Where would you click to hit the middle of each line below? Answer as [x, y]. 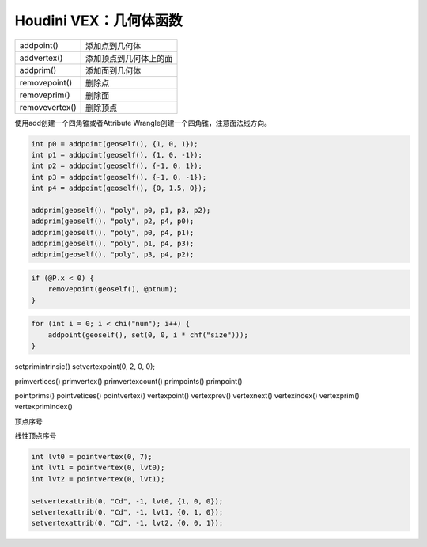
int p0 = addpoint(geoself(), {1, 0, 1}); [115, 144]
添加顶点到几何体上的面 [129, 58]
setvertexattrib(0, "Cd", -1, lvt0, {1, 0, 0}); [127, 501]
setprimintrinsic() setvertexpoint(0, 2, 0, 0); [85, 367]
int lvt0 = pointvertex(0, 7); [92, 457]
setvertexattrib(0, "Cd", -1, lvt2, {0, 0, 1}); [127, 523]
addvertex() [41, 58]
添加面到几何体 [113, 70]
